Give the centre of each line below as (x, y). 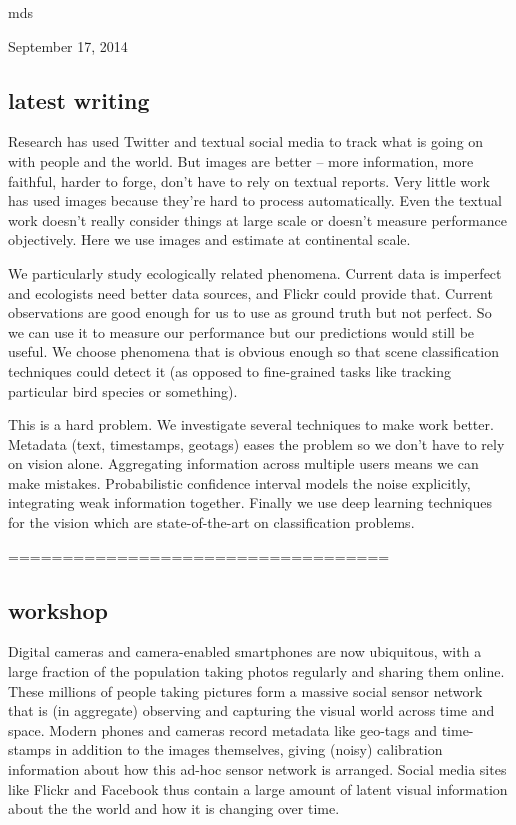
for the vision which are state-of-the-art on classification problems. (211, 522)
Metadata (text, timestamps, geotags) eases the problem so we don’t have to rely (256, 443)
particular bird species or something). (123, 390)
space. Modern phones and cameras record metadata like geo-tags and (222, 729)
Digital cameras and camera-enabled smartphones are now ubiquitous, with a (245, 651)
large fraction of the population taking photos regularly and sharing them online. (256, 671)
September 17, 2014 (68, 45)
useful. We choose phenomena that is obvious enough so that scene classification (253, 351)
